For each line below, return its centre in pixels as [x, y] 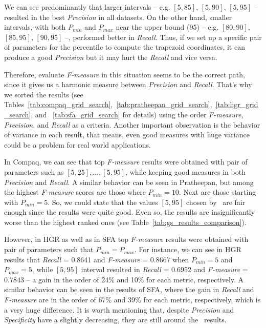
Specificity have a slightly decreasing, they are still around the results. [115, 320]
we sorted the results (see [44, 94]
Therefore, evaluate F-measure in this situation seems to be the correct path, [125, 74]
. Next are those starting [217, 192]
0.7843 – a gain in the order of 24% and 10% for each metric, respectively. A [124, 279]
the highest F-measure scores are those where [75, 192]
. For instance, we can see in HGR [188, 249]
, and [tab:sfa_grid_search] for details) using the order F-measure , [137, 114]
